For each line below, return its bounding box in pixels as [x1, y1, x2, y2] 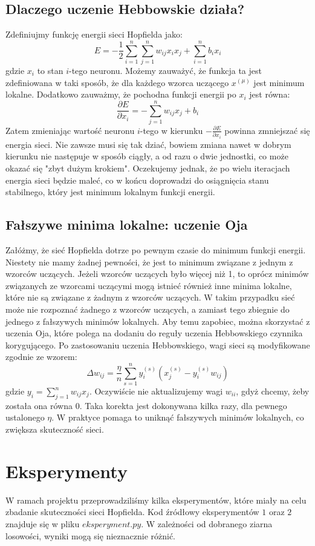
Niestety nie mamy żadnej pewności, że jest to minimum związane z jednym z [5, 255, 293, 268]
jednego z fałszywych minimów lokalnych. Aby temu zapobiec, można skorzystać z [5, 315, 310, 327]
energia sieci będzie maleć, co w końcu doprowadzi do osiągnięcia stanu [5, 173, 269, 186]
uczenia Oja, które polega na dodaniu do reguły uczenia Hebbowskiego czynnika [5, 327, 303, 339]
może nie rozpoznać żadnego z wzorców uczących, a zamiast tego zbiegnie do [5, 302, 290, 315]
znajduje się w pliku [5, 517, 80, 530]
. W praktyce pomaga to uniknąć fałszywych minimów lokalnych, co [51, 411, 304, 424]
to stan [37, 64, 63, 76]
